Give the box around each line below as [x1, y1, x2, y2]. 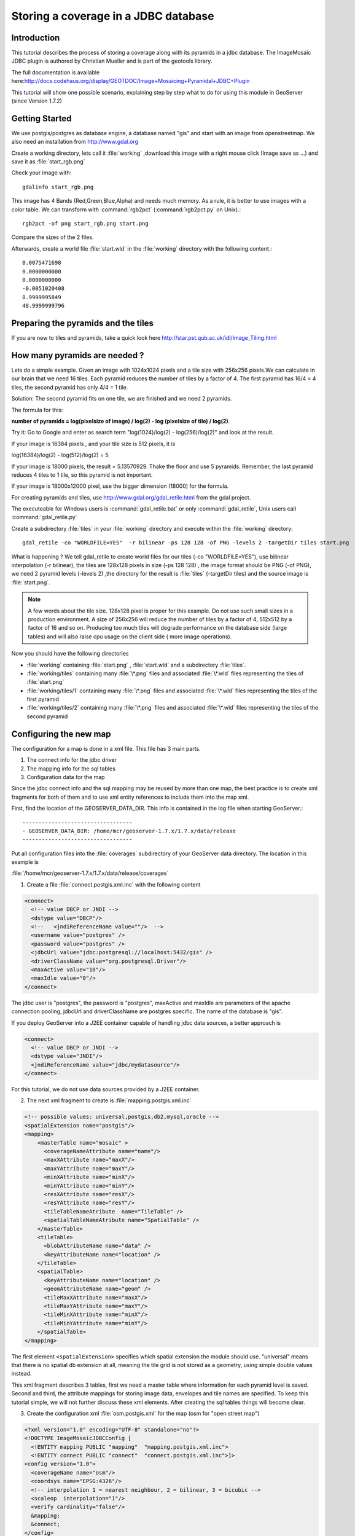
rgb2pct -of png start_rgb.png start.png [22, 220, 149, 227]
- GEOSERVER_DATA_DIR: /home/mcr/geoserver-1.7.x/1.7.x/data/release [22, 827, 236, 834]
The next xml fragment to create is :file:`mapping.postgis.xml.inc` [26, 1097, 192, 1104]
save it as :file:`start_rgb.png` [11, 158, 85, 165]
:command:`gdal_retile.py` [11, 514, 77, 521]
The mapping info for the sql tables [26, 765, 116, 772]
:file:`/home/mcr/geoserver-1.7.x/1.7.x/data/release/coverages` [11, 869, 169, 877]
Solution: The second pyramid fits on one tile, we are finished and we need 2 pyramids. [11, 395, 232, 402]
